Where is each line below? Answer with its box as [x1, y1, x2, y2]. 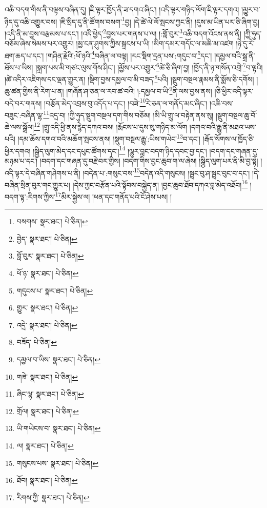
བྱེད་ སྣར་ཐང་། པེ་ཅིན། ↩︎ [16, 233, 77, 244]
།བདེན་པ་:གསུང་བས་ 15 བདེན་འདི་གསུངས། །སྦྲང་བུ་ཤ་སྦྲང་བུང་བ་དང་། [83, 166, 250, 178]
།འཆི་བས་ [209, 97, 234, 108]
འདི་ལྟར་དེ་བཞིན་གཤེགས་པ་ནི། [5, 167, 80, 178]
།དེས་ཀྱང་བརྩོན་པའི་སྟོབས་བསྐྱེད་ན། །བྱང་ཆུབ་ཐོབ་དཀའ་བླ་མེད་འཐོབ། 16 [72, 178, 248, 190]
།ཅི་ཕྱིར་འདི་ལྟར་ [214, 86, 254, 96]
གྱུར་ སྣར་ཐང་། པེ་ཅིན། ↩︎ [16, 302, 78, 313]
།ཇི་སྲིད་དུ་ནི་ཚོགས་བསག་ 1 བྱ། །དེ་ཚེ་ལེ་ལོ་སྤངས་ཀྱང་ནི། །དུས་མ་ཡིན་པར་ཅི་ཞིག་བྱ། [59, 14, 259, 27]
